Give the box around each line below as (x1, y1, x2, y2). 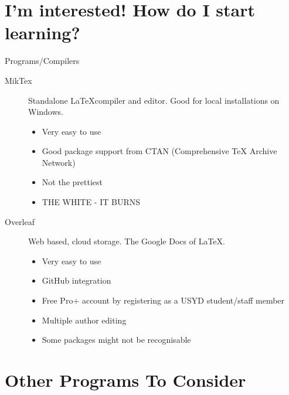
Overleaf (5, 215, 35, 227)
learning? (5, 21, 80, 45)
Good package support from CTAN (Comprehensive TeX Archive (42, 145, 277, 157)
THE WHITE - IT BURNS (42, 196, 140, 208)
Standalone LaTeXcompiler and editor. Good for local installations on (28, 94, 280, 106)
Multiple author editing (42, 314, 127, 326)
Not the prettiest (42, 176, 103, 188)
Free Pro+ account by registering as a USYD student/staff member (42, 294, 285, 307)
